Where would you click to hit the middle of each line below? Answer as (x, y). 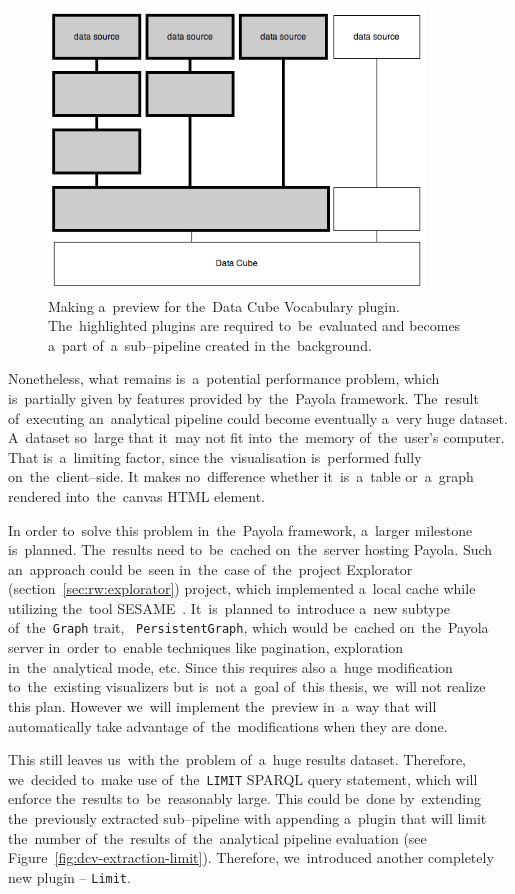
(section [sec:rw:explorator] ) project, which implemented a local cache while (242, 588)
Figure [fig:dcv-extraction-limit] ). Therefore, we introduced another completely (251, 857)
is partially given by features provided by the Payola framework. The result (243, 397)
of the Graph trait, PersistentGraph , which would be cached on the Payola (248, 627)
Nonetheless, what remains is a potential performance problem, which (224, 378)
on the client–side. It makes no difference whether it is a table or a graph (241, 476)
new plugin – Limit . (69, 876)
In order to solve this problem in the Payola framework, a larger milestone (240, 529)
